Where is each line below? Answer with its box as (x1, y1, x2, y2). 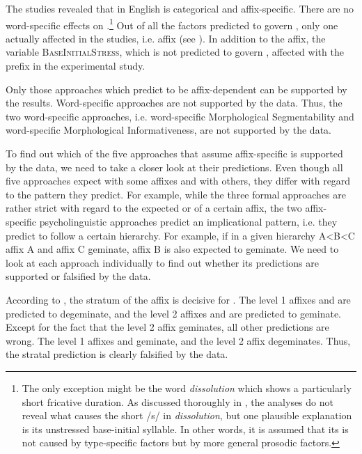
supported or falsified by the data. (6, 269, 151, 283)
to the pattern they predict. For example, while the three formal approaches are (6, 187, 346, 201)
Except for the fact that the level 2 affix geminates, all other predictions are (6, 320, 329, 334)
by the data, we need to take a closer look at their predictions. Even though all (6, 159, 343, 174)
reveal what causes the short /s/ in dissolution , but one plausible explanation (22, 408, 352, 423)
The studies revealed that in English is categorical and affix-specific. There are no (6, 1, 354, 15)
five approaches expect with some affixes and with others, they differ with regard (6, 173, 351, 188)
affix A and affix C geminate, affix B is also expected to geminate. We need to (6, 242, 339, 256)
